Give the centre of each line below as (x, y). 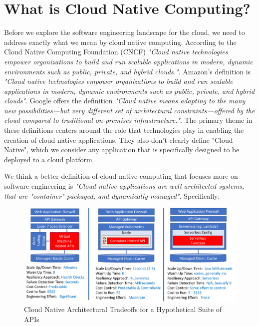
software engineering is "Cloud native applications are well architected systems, (124, 186)
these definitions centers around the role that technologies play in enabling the (124, 130)
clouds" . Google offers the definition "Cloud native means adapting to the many (125, 101)
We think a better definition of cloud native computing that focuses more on (121, 176)
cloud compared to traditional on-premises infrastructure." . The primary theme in (128, 120)
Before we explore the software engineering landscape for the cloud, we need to (125, 32)
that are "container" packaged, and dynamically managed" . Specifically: (112, 195)
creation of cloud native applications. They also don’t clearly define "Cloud (119, 140)
